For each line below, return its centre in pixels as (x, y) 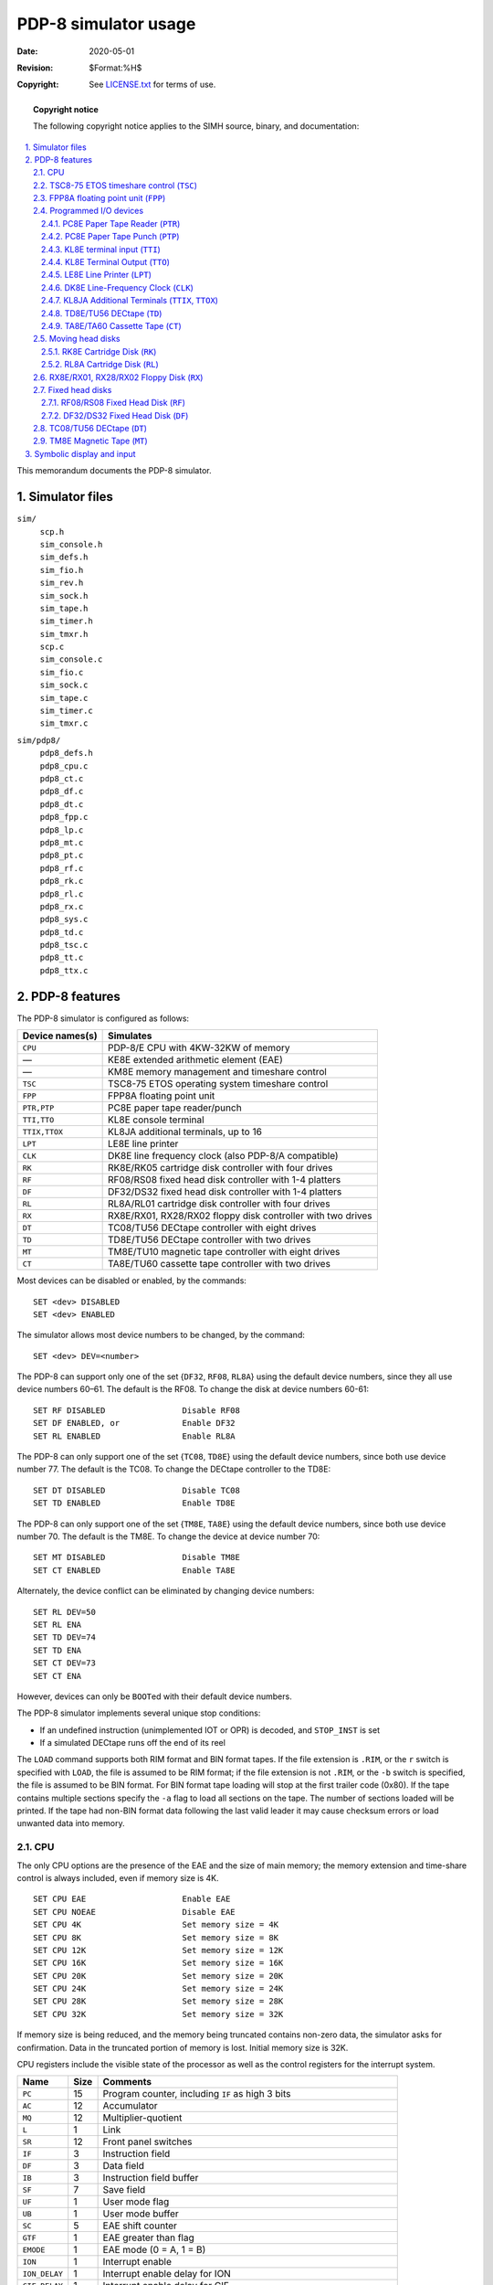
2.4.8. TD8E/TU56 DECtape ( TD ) (102, 313)
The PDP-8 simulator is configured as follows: (103, 1018)
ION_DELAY (43, 2274)
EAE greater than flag (149, 2237)
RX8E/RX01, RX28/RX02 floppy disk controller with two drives (241, 1216)
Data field (124, 2166)
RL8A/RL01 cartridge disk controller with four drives (219, 1204)
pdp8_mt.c (62, 842)
